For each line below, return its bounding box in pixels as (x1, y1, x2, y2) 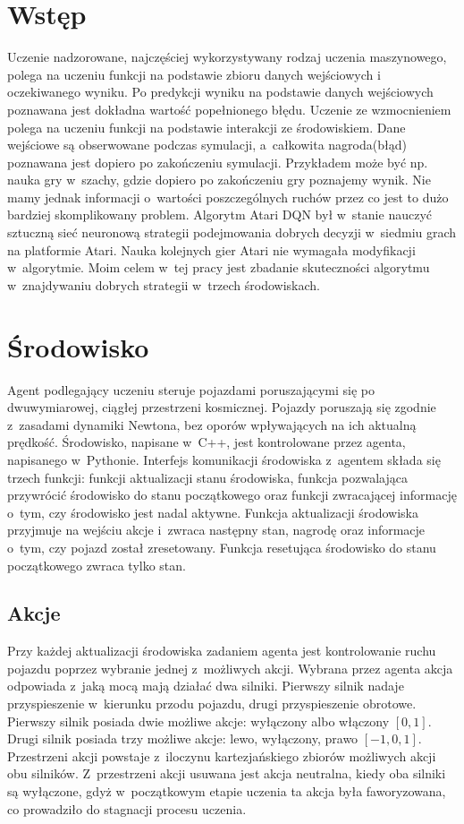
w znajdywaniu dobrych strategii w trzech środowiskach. (7, 275, 321, 294)
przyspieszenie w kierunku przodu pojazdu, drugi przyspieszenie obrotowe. (7, 694, 417, 713)
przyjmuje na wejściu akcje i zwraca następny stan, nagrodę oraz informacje (7, 520, 426, 539)
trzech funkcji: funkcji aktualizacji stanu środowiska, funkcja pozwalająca (7, 468, 408, 486)
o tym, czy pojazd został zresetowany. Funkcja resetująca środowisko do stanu (7, 537, 436, 556)
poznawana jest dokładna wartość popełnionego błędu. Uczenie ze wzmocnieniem (7, 99, 451, 118)
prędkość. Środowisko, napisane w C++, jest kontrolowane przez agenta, (7, 433, 406, 451)
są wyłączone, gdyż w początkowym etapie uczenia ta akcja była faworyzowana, (7, 782, 446, 801)
